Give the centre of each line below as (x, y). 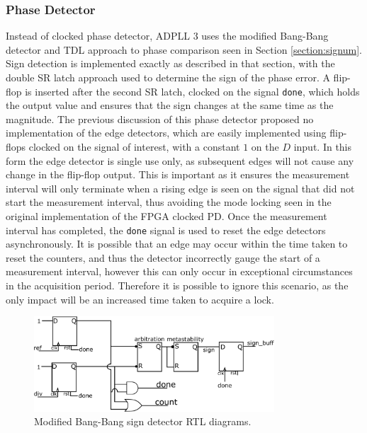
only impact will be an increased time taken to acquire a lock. (140, 299)
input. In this (323, 147)
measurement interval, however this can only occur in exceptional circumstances (179, 271)
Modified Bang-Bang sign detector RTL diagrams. (143, 421)
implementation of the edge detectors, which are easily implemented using (166, 133)
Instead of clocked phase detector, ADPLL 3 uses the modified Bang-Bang (167, 36)
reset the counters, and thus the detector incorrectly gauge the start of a (163, 257)
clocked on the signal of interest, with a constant (134, 147)
